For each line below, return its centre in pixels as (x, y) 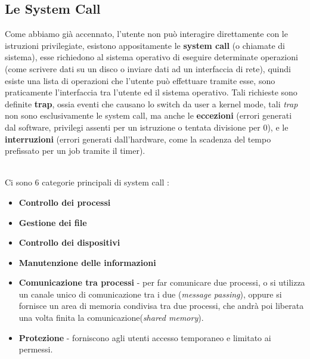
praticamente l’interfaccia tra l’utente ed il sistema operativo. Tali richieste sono (151, 92)
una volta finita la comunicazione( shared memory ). (111, 318)
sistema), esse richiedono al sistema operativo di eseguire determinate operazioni (151, 57)
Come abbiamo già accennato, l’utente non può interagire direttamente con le (146, 34)
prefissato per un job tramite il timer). (75, 151)
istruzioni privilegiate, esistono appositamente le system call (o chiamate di (145, 45)
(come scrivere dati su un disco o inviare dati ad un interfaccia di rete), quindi (148, 68)
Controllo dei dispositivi (69, 242)
